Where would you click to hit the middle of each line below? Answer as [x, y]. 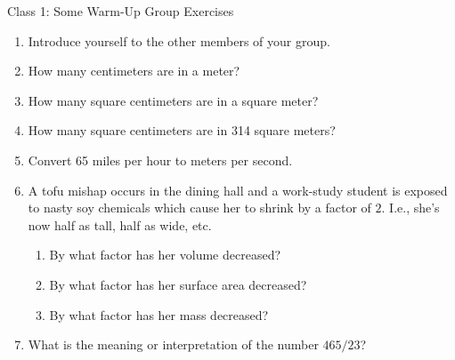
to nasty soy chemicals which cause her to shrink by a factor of [199, 208]
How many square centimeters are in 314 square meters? [182, 130]
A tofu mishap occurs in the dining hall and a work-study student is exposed [238, 190]
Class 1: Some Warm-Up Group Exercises [121, 11]
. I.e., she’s [410, 208]
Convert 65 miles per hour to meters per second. [160, 160]
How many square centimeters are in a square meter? [173, 100]
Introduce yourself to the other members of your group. [179, 40]
